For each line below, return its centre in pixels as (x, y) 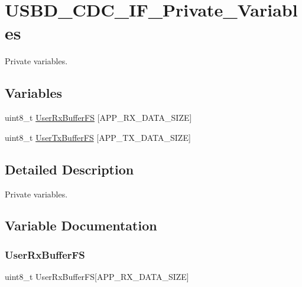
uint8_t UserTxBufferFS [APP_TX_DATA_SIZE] (98, 137)
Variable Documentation (81, 225)
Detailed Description (69, 169)
